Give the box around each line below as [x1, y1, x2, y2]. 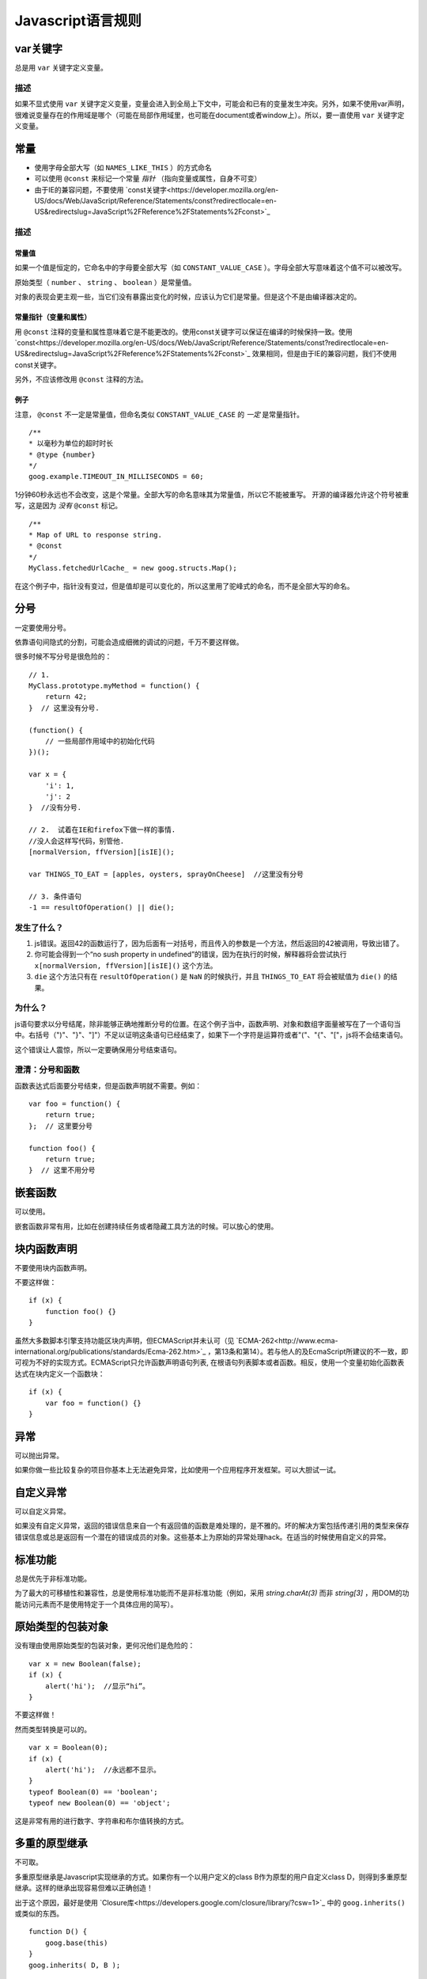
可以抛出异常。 [14, 1450, 63, 1460]
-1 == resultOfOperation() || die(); [28, 902, 176, 912]
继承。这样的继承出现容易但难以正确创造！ [14, 1883, 153, 1893]
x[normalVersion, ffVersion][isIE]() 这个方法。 [34, 960, 217, 970]
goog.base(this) [44, 1938, 108, 1947]
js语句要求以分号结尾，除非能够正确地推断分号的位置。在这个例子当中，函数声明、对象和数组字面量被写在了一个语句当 [14, 1019, 401, 1028]
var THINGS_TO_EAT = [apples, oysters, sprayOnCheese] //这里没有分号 [28, 869, 304, 879]
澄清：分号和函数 [14, 1065, 80, 1076]
